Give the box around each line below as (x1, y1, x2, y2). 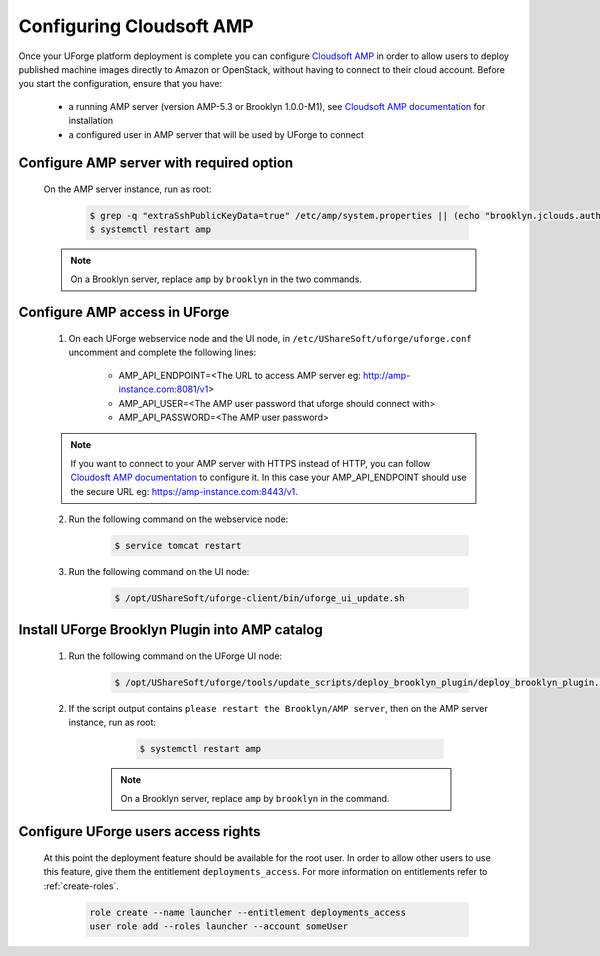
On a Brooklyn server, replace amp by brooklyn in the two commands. (70, 273, 362, 285)
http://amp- (363, 369, 411, 381)
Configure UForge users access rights (18, 823, 261, 840)
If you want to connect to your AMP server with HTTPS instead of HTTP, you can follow (70, 457, 431, 469)
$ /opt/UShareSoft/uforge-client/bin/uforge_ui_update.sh (114, 592, 405, 604)
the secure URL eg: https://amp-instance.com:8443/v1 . (70, 485, 299, 497)
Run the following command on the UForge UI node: (68, 650, 283, 662)
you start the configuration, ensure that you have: (18, 78, 223, 90)
